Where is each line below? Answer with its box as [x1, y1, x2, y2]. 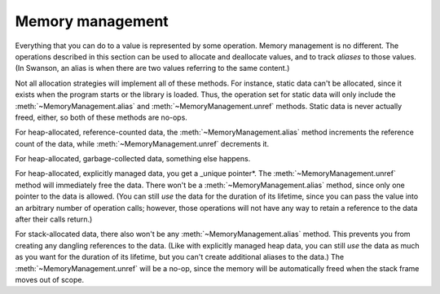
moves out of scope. [15, 274, 85, 284]
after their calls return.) [15, 214, 93, 224]
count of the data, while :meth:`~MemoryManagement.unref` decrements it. [15, 138, 269, 148]
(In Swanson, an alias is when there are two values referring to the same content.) [15, 64, 290, 73]
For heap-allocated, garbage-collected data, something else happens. [15, 154, 251, 164]
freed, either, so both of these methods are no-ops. [15, 112, 187, 122]
